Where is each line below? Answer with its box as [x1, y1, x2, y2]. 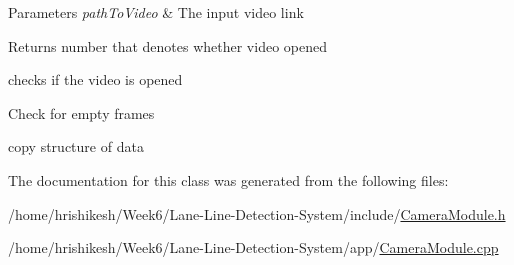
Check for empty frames [8, 102, 155, 123]
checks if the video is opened [8, 69, 183, 90]
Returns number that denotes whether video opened [8, 35, 327, 56]
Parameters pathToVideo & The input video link [8, 2, 304, 22]
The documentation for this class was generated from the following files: [8, 169, 449, 190]
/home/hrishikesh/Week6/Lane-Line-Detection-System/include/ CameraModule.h [8, 203, 506, 224]
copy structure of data [8, 136, 144, 157]
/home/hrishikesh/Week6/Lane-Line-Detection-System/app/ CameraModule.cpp [8, 237, 499, 258]
